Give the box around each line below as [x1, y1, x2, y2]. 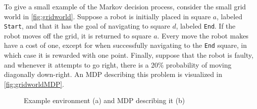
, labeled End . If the [176, 21, 236, 31]
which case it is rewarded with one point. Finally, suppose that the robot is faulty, [4, 50, 254, 60]
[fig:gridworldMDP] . [4, 78, 64, 89]
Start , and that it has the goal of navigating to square [4, 21, 170, 31]
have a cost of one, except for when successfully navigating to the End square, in [4, 40, 247, 50]
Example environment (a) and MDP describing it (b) [24, 95, 185, 106]
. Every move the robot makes [157, 30, 249, 40]
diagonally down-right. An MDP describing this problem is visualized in [4, 69, 222, 79]
